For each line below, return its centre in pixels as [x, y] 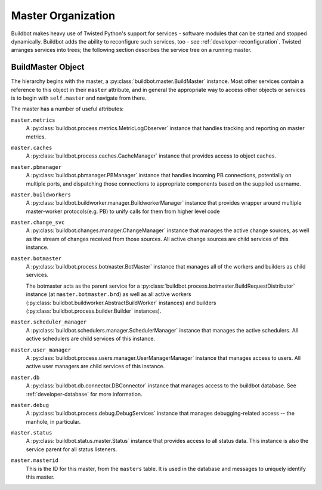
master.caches [32, 147]
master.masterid [35, 460]
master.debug [30, 405]
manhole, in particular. [53, 421]
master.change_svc [38, 223]
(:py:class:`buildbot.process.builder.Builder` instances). [94, 311]
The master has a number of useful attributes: [67, 109]
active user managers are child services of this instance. [95, 366]
